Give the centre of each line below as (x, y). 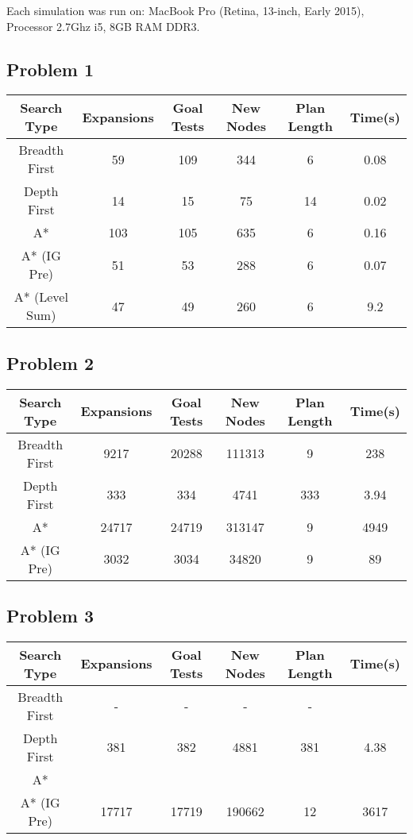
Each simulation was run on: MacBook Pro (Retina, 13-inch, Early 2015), (185, 10)
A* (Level (41, 297)
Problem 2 (50, 362)
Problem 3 (50, 615)
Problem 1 (50, 69)
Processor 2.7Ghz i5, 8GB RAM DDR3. (103, 26)
